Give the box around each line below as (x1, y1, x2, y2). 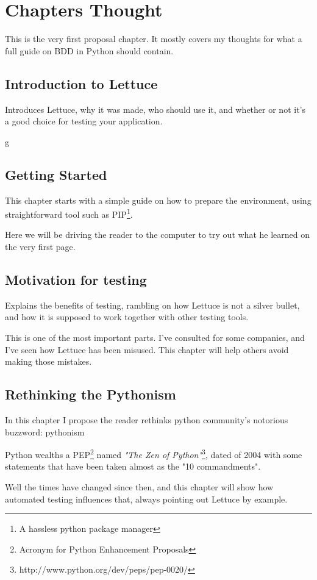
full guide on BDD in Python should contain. (5, 44, 174, 57)
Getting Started (5, 165, 107, 184)
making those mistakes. (5, 355, 92, 368)
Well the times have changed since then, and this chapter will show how (5, 480, 274, 493)
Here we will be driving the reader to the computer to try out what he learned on (5, 228, 310, 241)
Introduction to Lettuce (5, 74, 158, 93)
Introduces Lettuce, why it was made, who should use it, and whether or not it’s (5, 102, 306, 115)
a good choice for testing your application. (5, 115, 163, 127)
